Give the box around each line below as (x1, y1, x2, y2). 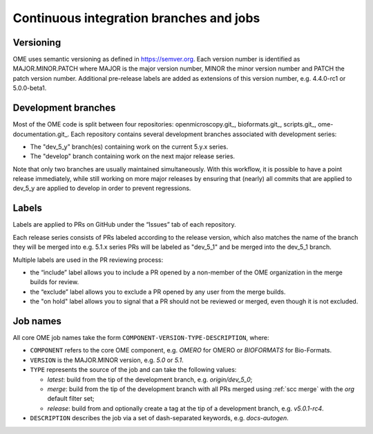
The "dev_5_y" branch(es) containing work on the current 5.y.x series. (30, 142, 229, 151)
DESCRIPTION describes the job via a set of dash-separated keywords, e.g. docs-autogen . (30, 414, 289, 422)
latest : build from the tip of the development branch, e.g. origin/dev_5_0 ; (47, 375, 253, 384)
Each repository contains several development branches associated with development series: (70, 130, 337, 138)
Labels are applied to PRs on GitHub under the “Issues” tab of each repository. (12, 220, 236, 229)
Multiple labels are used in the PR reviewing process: (12, 256, 164, 264)
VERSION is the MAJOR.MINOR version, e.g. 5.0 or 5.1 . (30, 356, 184, 364)
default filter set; (47, 395, 95, 403)
